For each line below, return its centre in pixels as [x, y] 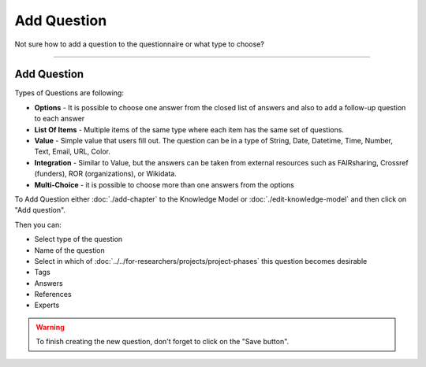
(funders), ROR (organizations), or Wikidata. [105, 174]
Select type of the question [78, 239]
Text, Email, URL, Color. [72, 152]
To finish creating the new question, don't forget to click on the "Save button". [163, 342]
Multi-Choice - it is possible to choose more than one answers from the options [164, 184]
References [53, 295]
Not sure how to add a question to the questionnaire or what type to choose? [139, 44]
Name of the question [70, 250]
